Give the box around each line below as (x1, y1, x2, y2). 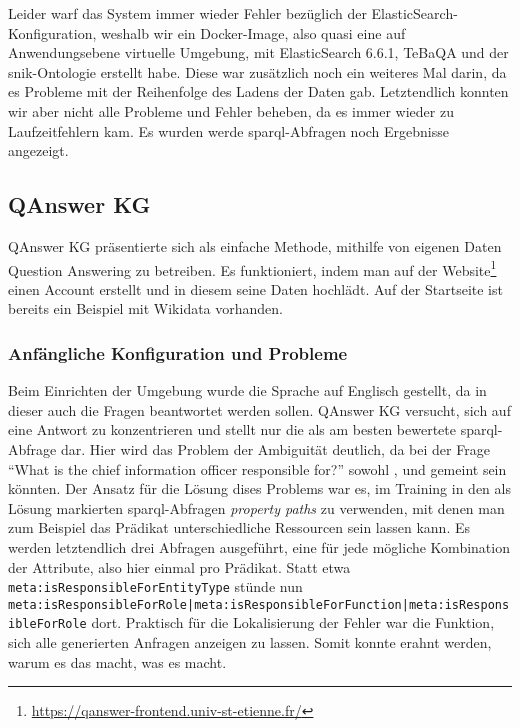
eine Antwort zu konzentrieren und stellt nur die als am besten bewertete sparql (8, 419, 498, 440)
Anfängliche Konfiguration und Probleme (8, 340, 348, 365)
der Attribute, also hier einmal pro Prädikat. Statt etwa (8, 556, 351, 577)
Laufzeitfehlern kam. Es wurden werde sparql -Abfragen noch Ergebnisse (8, 120, 450, 141)
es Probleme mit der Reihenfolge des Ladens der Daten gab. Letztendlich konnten (8, 81, 509, 102)
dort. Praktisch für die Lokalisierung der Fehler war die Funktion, (91, 612, 495, 633)
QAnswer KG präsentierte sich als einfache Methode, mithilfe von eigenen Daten (8, 235, 502, 256)
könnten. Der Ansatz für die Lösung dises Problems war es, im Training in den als (8, 478, 511, 499)
